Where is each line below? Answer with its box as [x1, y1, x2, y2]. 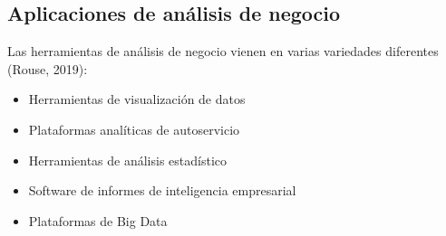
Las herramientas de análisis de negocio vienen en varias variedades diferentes [7, 42, 439, 61]
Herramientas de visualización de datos [28, 90, 246, 109]
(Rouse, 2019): [7, 59, 88, 78]
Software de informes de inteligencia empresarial [28, 181, 296, 200]
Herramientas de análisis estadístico [28, 150, 228, 169]
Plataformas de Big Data [28, 211, 168, 230]
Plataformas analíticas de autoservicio [28, 119, 240, 138]
